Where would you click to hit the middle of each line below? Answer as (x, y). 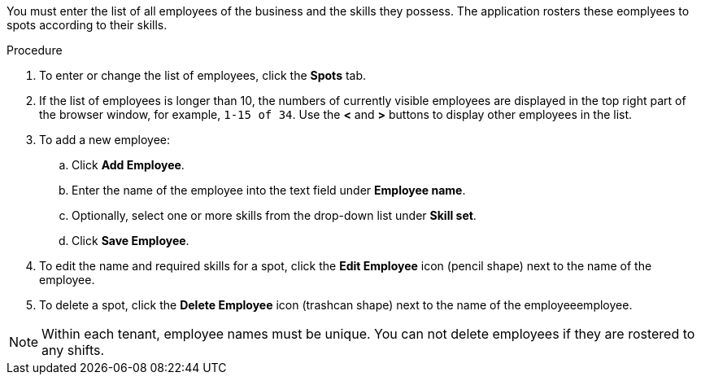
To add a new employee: (105, 140)
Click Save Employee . (131, 241)
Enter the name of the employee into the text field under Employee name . (269, 190)
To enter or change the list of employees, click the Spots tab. (203, 75)
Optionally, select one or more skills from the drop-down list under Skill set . (274, 215)
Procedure (35, 50)
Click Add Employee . (128, 165)
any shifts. (73, 350)
